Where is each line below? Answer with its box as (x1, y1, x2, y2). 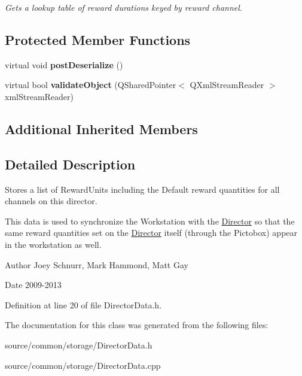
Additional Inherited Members (5, 119, 198, 138)
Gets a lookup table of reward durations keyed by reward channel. (5, 1, 243, 13)
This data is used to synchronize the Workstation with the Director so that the (5, 214, 295, 227)
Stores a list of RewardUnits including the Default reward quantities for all (5, 183, 280, 195)
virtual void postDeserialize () (5, 58, 123, 71)
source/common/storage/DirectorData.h (5, 338, 152, 351)
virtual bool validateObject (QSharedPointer (5, 78, 176, 91)
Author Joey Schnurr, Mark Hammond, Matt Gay (5, 258, 188, 271)
